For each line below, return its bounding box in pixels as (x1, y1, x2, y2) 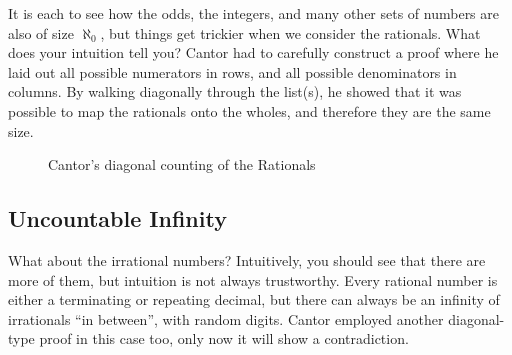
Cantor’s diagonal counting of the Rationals (48, 154, 316, 175)
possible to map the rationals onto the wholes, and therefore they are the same (8, 100, 491, 121)
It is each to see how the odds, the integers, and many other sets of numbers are (8, 3, 500, 23)
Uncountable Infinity (8, 203, 227, 234)
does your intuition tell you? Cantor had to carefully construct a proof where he (8, 42, 499, 63)
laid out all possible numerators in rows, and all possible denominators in (8, 61, 457, 82)
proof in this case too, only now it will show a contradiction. (39, 328, 409, 349)
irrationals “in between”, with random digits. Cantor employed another (8, 308, 444, 329)
